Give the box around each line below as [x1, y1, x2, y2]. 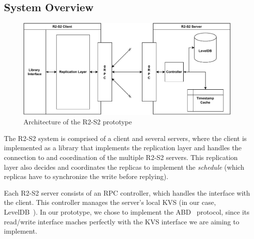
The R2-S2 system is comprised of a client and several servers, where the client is [4, 133, 247, 143]
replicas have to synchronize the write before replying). [4, 171, 169, 181]
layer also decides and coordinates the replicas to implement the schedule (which [4, 161, 244, 172]
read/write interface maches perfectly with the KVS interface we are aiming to [4, 216, 239, 226]
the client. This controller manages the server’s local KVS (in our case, [4, 197, 216, 207]
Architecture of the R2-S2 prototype [23, 117, 132, 127]
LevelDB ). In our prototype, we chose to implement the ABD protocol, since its [4, 206, 250, 217]
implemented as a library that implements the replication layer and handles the [4, 142, 242, 153]
